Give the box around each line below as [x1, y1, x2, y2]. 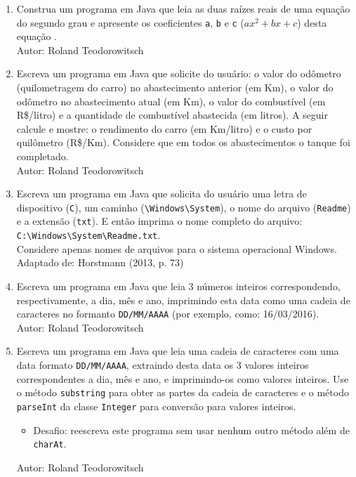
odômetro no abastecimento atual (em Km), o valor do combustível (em [16, 93, 326, 108]
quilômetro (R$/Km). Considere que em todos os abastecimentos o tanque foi [16, 135, 350, 150]
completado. [16, 149, 69, 163]
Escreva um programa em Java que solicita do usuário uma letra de [16, 186, 307, 201]
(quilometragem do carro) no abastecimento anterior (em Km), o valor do [16, 80, 334, 95]
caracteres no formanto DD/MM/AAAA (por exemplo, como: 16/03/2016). [16, 306, 319, 321]
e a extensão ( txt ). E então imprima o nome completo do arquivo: [16, 214, 303, 228]
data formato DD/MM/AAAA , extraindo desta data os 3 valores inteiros [16, 357, 309, 372]
